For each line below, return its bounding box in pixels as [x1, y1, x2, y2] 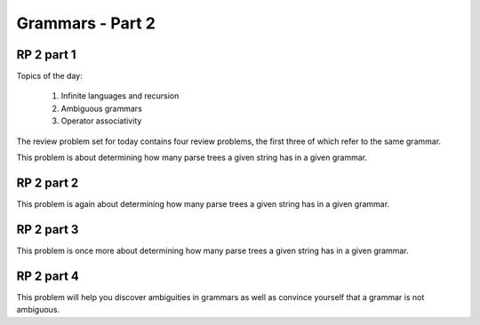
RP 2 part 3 [16, 222, 79, 237]
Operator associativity [60, 115, 142, 126]
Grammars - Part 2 [16, 13, 156, 33]
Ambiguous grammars [60, 103, 142, 114]
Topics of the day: [16, 71, 84, 82]
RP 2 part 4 [16, 268, 80, 283]
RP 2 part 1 [16, 47, 76, 62]
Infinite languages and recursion [60, 91, 180, 101]
